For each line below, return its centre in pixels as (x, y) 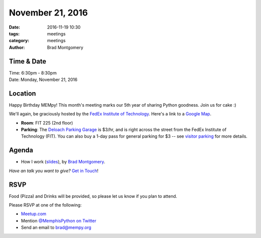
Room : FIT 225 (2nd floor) (47, 123)
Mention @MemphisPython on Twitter (59, 221)
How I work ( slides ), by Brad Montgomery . (63, 162)
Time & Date (28, 61)
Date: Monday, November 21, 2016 (43, 79)
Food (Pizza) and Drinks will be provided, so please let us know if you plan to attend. (93, 196)
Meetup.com (34, 214)
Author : (17, 47)
